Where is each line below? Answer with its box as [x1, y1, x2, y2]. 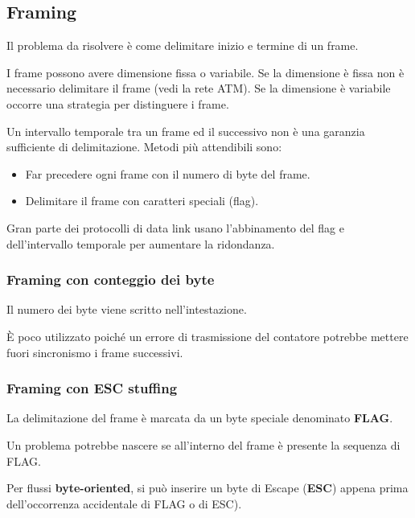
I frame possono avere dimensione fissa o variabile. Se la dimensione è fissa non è [6, 64, 405, 80]
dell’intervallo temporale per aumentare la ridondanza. [6, 235, 275, 252]
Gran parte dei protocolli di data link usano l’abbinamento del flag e [6, 219, 344, 236]
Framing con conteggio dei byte [6, 269, 215, 290]
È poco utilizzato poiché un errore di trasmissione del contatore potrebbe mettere [6, 327, 409, 344]
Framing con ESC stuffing [6, 378, 178, 398]
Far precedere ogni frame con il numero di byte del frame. [25, 165, 310, 182]
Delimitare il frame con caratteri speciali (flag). [25, 192, 259, 209]
